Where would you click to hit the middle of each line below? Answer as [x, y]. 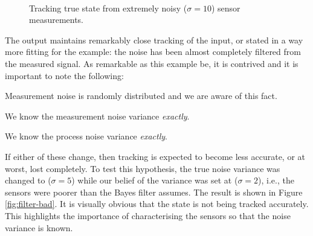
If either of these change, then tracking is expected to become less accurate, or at [155, 156]
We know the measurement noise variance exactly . [97, 116]
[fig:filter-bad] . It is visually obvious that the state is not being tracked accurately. [157, 204]
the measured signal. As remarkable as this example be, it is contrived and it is [152, 63]
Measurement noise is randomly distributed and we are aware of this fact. [141, 96]
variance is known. [39, 227]
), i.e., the [276, 180]
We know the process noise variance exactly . [86, 136]
